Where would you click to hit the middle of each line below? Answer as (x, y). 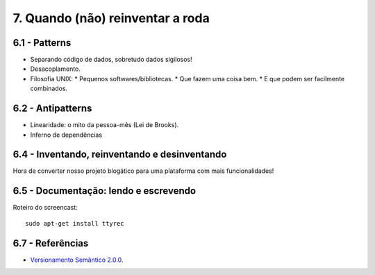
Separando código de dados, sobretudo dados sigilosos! (111, 60)
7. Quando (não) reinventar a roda (111, 18)
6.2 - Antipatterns (52, 109)
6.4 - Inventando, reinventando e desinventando (120, 155)
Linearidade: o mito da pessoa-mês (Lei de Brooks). (105, 125)
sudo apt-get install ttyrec (75, 223)
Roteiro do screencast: (45, 208)
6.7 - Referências (51, 243)
